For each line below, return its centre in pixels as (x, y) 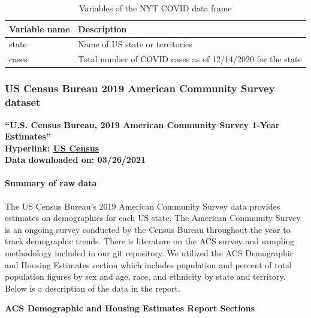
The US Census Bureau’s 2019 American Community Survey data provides (143, 206)
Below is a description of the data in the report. (93, 288)
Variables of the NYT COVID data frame (155, 8)
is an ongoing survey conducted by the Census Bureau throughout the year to (148, 229)
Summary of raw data (51, 183)
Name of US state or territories (135, 44)
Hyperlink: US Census (52, 148)
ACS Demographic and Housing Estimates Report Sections (130, 308)
